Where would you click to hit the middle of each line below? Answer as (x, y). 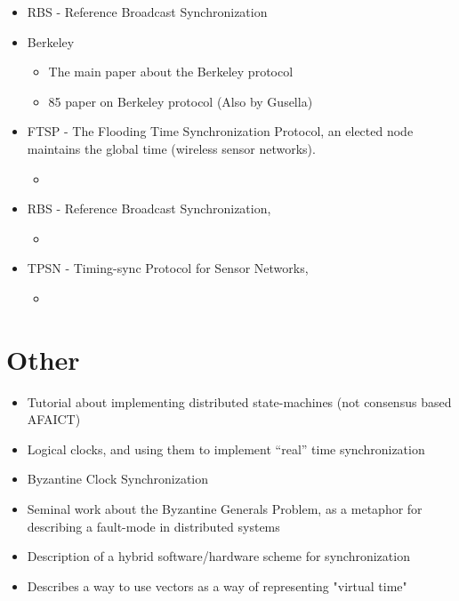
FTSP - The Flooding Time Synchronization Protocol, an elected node (220, 131)
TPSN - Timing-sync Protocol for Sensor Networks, (168, 268)
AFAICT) (54, 419)
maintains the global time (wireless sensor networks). (171, 148)
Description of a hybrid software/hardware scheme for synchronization (218, 556)
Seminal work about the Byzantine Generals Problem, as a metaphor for (225, 509)
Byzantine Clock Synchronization (118, 479)
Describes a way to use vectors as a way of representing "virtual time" (217, 585)
